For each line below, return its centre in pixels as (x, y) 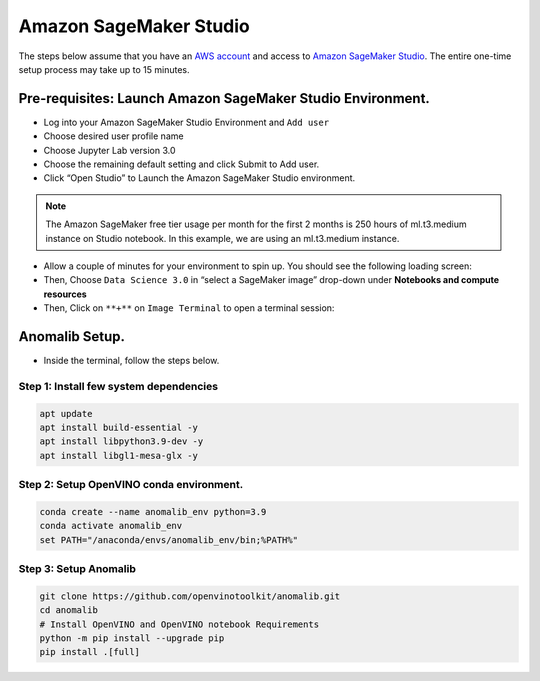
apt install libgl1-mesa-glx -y (119, 455)
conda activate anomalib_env (111, 526)
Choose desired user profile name (113, 136)
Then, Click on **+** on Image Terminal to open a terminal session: (189, 308)
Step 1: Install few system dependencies (118, 386)
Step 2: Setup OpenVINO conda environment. (131, 485)
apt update (66, 413)
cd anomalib (69, 610)
